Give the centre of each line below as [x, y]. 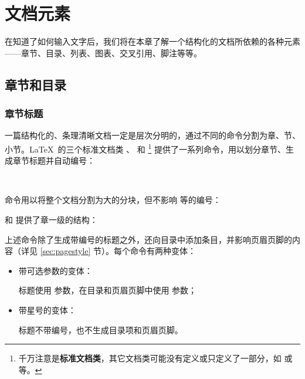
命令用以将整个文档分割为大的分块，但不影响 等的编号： [113, 200]
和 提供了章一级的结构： [51, 219]
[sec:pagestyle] [65, 251]
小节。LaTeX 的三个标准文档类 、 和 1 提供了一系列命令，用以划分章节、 [145, 148]
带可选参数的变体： [55, 270]
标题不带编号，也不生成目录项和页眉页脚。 [101, 329]
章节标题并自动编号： [54, 160]
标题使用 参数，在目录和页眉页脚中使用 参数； [108, 290]
